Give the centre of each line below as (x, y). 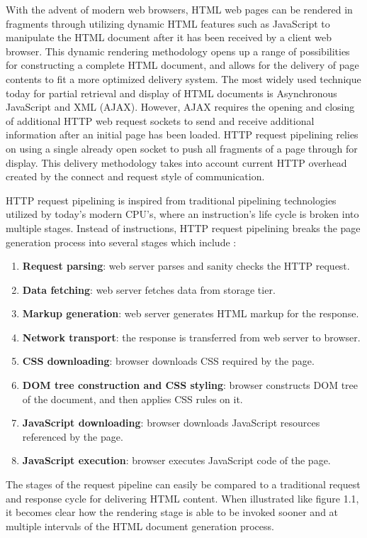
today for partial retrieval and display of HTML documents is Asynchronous (171, 93)
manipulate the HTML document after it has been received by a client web (169, 37)
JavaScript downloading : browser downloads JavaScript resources (171, 423)
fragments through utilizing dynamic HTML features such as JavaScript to (168, 23)
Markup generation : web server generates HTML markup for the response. (191, 313)
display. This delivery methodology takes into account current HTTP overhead (176, 162)
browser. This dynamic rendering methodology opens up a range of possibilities (178, 51)
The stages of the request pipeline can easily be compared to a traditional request (183, 484)
